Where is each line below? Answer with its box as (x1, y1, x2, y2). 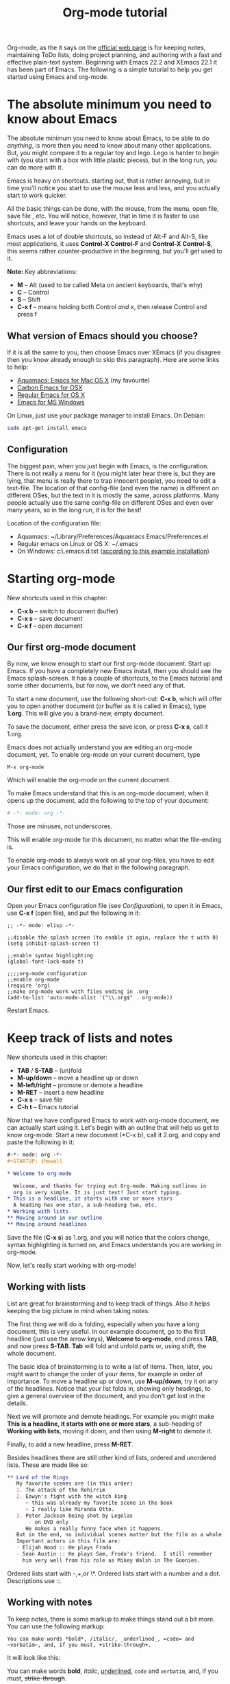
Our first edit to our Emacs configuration (7, 883, 183, 895)
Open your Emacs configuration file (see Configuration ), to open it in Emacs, (7, 902, 222, 910)
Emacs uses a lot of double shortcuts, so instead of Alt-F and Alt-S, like (7, 232, 209, 241)
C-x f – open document (16, 622, 84, 630)
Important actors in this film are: (16, 1538, 121, 1545)
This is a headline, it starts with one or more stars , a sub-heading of (7, 1420, 203, 1428)
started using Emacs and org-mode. (7, 73, 109, 81)
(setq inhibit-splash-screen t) (7, 940, 99, 947)
